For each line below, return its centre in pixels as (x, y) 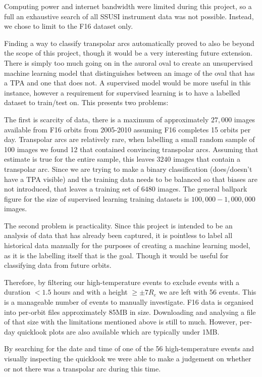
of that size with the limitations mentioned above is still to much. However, (121, 322)
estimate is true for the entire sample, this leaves (79, 159)
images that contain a (207, 159)
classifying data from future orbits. (58, 265)
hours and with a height (91, 292)
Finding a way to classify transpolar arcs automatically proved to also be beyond (129, 43)
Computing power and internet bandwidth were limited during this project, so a (128, 6)
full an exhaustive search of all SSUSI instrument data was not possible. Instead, (129, 16)
